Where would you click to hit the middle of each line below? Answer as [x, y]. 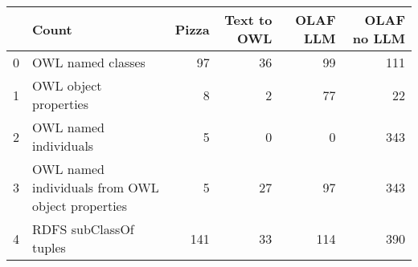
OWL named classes [89, 62]
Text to [248, 20]
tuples [49, 247]
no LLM [379, 38]
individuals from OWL [96, 187]
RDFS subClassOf [83, 229]
